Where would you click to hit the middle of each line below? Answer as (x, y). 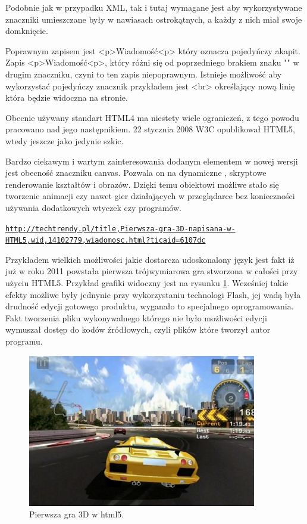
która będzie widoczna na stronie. (67, 97)
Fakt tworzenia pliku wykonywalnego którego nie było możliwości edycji (136, 317)
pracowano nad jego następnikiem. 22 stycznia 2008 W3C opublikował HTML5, (150, 129)
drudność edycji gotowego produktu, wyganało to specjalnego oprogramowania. (150, 306)
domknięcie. (27, 31)
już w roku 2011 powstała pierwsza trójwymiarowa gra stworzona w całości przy (152, 271)
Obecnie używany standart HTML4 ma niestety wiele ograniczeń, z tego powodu (152, 117)
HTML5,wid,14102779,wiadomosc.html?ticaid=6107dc (106, 241)
